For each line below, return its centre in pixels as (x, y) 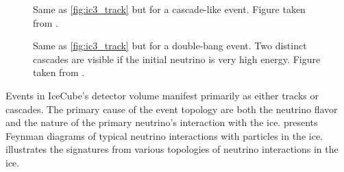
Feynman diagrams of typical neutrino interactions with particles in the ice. (164, 135)
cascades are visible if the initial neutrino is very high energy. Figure (177, 59)
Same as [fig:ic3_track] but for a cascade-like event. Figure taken (169, 9)
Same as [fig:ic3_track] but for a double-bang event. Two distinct (170, 46)
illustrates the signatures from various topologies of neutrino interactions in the (172, 149)
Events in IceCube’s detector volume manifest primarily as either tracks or (162, 95)
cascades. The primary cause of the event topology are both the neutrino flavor (172, 109)
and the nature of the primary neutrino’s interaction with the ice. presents (162, 122)
